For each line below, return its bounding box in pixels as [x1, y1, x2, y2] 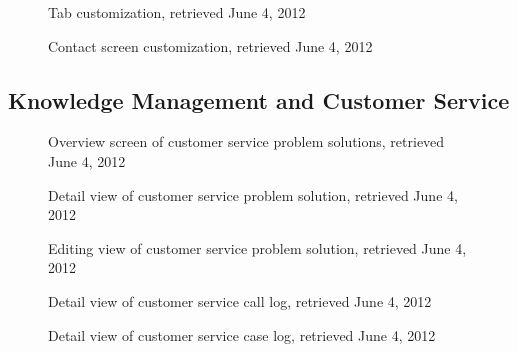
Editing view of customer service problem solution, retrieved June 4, [48, 237, 467, 258]
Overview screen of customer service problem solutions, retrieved [48, 131, 445, 152]
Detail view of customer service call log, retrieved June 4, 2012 [48, 290, 432, 311]
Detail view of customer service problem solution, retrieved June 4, [48, 184, 458, 205]
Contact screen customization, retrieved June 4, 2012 [48, 35, 373, 56]
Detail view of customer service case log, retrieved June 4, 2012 [48, 324, 436, 345]
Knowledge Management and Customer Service [8, 84, 510, 115]
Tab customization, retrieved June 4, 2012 [48, 2, 306, 22]
